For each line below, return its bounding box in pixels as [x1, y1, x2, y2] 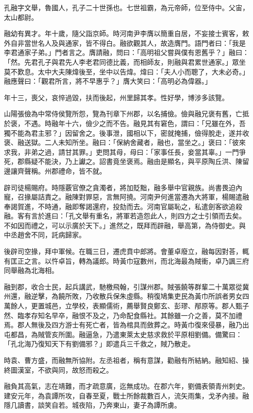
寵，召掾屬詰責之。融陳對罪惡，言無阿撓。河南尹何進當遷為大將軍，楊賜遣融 [4, 192, 249, 202]
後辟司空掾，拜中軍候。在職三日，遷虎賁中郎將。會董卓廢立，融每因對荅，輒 [4, 246, 249, 256]
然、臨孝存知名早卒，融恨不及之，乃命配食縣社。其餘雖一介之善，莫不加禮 [4, 310, 242, 320]
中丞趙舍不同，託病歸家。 [4, 230, 86, 240]
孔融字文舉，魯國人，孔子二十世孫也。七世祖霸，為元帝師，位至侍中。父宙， [4, 2, 249, 12]
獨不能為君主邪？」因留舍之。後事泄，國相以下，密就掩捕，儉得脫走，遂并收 [4, 127, 249, 138]
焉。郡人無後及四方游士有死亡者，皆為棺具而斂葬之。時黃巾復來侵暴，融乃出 [4, 320, 249, 330]
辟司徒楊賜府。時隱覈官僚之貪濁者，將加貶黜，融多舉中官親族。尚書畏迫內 [4, 182, 242, 192]
